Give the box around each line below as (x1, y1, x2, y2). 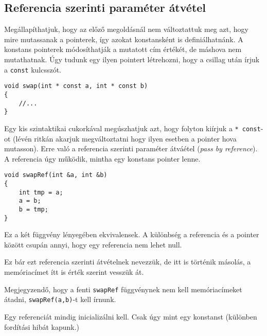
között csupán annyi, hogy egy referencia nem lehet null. (4, 239, 182, 250)
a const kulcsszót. (4, 64, 62, 75)
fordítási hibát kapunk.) (4, 321, 80, 332)
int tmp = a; (19, 188, 63, 196)
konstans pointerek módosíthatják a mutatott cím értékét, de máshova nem (4, 44, 242, 55)
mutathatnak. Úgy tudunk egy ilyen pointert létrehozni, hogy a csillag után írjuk (4, 54, 260, 64)
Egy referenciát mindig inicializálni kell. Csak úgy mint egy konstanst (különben (4, 311, 257, 322)
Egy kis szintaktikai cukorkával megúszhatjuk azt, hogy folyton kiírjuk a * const (4, 122, 261, 133)
